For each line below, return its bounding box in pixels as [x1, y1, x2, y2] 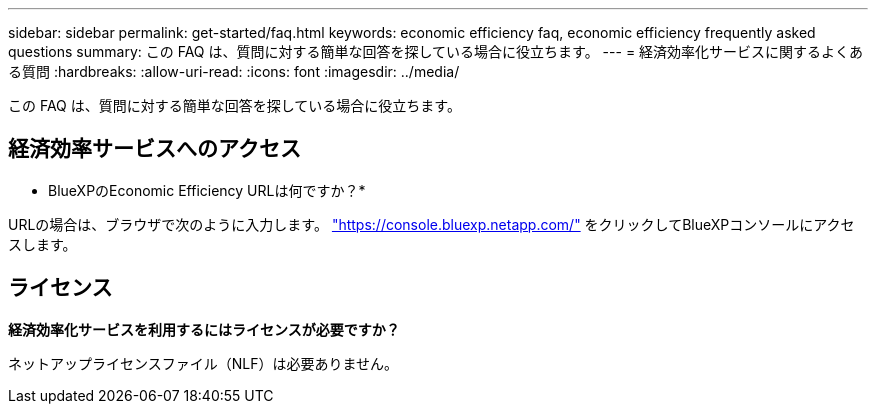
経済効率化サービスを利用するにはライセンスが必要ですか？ [8, 320, 400, 338]
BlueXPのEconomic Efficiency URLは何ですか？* [48, 181, 366, 199]
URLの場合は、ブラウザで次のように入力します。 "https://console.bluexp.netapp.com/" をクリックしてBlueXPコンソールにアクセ [8, 215, 855, 233]
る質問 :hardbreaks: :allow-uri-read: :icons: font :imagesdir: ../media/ [8, 63, 460, 80]
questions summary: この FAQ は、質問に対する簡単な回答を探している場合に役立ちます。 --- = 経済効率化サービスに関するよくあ [8, 43, 864, 60]
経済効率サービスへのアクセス [8, 136, 301, 162]
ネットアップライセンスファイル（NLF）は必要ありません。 [8, 354, 399, 372]
